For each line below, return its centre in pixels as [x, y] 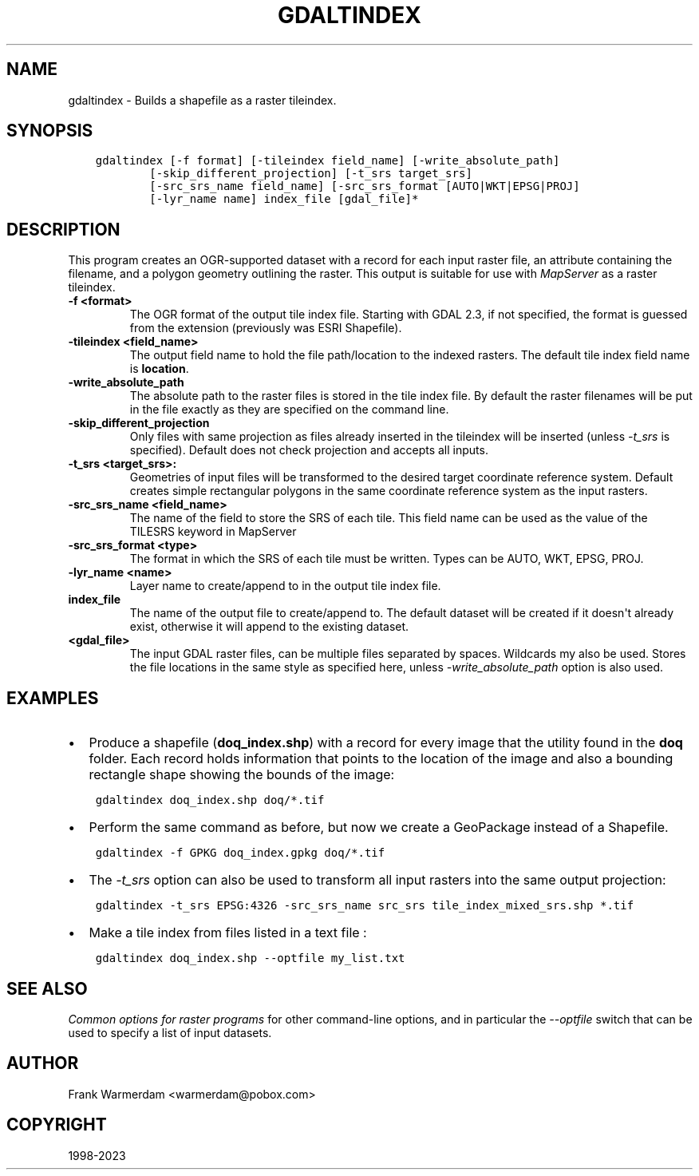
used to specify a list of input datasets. [170, 1032]
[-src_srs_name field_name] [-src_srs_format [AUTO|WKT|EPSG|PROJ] [365, 186]
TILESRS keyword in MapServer [213, 532]
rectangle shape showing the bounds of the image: [242, 775]
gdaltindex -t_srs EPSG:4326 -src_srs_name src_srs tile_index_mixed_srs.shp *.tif [365, 906]
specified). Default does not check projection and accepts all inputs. [309, 450]
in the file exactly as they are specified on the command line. [289, 410]
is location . [159, 369]
